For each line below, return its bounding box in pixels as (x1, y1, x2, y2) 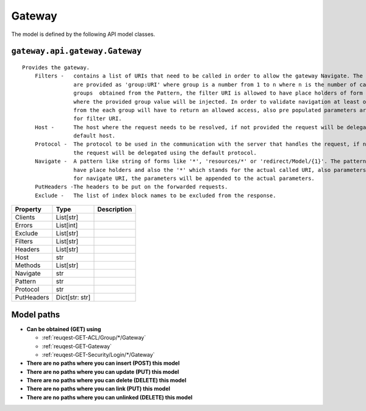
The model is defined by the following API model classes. (11, 30, 156, 38)
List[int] (56, 221, 78, 230)
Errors (15, 221, 33, 230)
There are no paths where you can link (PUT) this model (26, 385, 171, 393)
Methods (15, 261, 41, 270)
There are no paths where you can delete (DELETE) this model (26, 377, 187, 384)
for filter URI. (73, 115, 122, 122)
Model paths (11, 309, 60, 320)
